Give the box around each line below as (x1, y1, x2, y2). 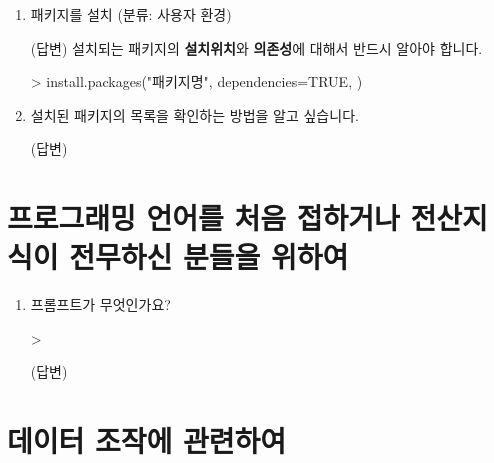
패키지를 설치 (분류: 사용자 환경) (30, 4, 232, 24)
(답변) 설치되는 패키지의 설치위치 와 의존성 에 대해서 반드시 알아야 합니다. (30, 37, 483, 58)
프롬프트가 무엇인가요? (30, 294, 171, 315)
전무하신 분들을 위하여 (69, 236, 349, 277)
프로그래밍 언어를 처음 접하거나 (7, 197, 400, 238)
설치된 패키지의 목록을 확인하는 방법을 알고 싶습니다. (30, 104, 359, 125)
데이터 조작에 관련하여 (7, 420, 287, 461)
